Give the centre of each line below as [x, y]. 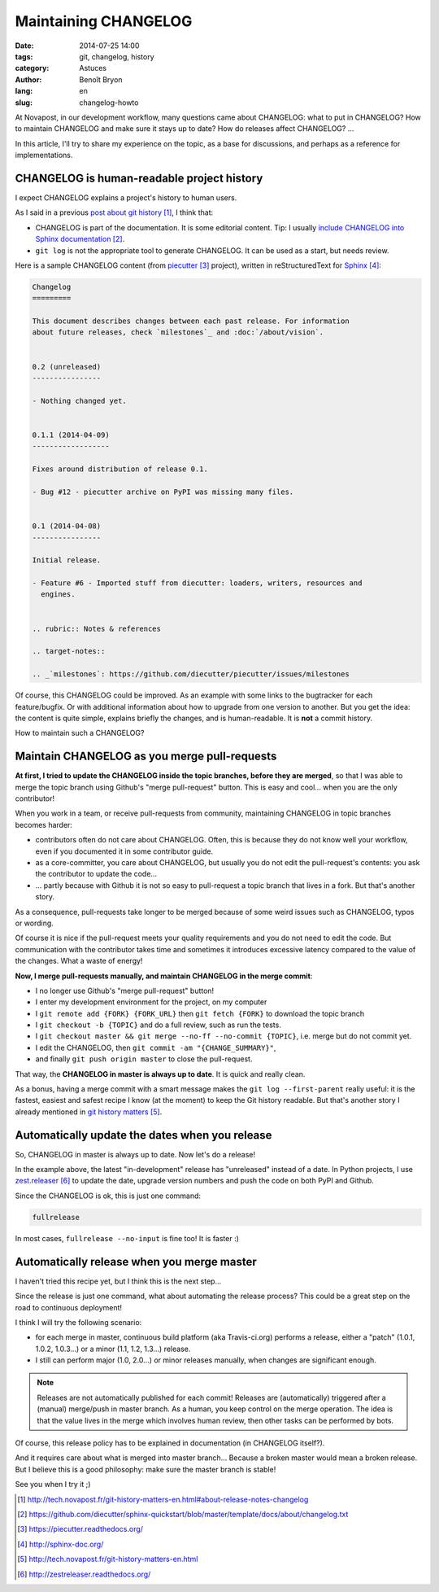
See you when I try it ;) [53, 1485]
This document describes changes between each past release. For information [191, 321]
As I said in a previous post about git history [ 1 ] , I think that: [114, 212]
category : [32, 68]
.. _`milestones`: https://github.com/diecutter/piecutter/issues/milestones [191, 674]
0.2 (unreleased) [67, 367]
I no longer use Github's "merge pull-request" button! [125, 991]
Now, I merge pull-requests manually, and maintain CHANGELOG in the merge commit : [164, 976]
